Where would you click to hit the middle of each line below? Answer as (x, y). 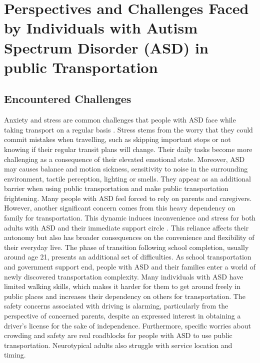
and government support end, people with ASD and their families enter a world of (130, 267)
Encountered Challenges (68, 99)
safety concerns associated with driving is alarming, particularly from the (116, 306)
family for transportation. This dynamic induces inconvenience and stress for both (130, 218)
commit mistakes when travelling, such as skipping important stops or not (117, 139)
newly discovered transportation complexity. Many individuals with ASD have (124, 276)
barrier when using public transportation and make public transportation (116, 188)
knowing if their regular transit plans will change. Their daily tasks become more (128, 149)
